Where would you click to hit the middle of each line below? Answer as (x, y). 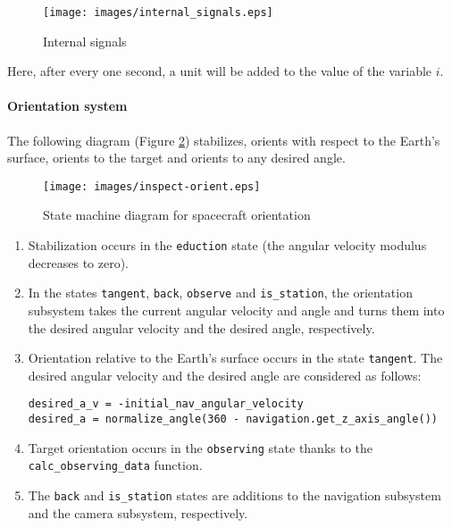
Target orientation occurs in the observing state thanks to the (201, 447)
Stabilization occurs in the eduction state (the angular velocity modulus (227, 245)
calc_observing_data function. (115, 465)
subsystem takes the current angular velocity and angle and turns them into (236, 310)
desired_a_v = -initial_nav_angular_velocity (166, 404)
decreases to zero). (78, 262)
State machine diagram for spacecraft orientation (177, 215)
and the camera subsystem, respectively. (138, 512)
